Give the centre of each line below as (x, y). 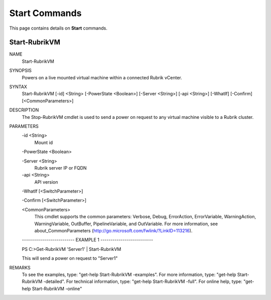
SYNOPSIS (21, 71)
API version (46, 182)
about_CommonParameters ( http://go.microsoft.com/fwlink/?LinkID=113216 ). (113, 231)
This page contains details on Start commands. (58, 28)
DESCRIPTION (24, 110)
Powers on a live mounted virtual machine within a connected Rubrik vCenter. (102, 77)
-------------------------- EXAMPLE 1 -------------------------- (87, 240)
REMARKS (20, 267)
